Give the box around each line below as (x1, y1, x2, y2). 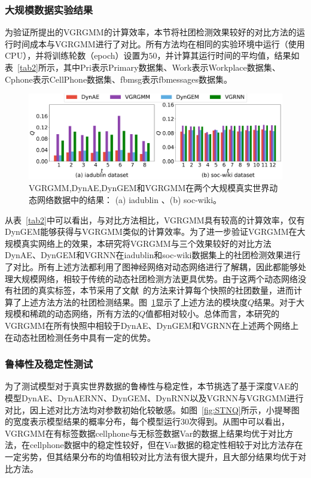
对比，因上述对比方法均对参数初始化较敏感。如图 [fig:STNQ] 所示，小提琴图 (5, 403, 300, 416)
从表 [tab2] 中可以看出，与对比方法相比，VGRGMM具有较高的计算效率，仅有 (5, 213, 305, 226)
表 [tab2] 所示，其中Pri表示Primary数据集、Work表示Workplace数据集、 (5, 61, 280, 73)
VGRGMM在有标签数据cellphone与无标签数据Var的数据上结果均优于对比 (5, 426, 285, 439)
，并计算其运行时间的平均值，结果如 (157, 49, 300, 62)
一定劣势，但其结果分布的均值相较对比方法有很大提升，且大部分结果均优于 (5, 450, 298, 462)
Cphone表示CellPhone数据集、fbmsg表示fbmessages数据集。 (5, 72, 233, 85)
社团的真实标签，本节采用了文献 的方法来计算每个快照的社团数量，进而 (13, 284, 294, 297)
